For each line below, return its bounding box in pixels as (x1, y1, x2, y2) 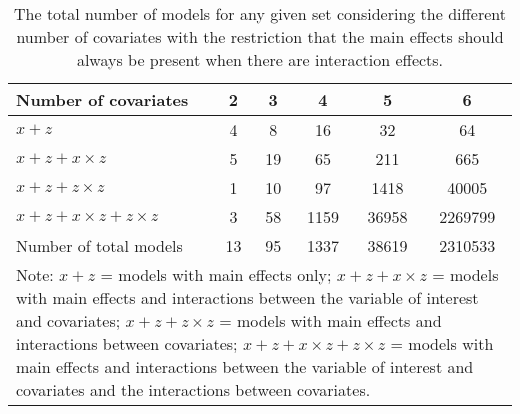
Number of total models (16, 234, 183, 257)
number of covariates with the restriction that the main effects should (16, 25, 504, 48)
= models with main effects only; (100, 263, 332, 286)
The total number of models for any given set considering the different (14, 2, 506, 25)
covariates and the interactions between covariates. (16, 378, 371, 401)
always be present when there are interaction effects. (76, 48, 444, 71)
